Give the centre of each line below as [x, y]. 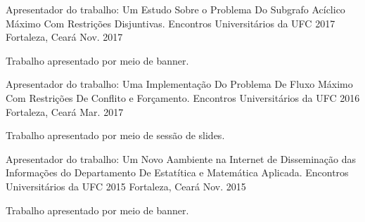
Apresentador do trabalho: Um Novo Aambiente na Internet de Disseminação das [181, 158]
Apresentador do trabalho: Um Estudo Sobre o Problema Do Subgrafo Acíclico [175, 9]
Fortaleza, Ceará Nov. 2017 [64, 37]
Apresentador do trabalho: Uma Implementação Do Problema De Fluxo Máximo [179, 84]
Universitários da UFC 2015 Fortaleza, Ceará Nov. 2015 [126, 186]
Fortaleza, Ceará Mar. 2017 [65, 111]
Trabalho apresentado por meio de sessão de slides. [115, 135]
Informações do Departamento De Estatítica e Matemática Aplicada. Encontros [177, 172]
